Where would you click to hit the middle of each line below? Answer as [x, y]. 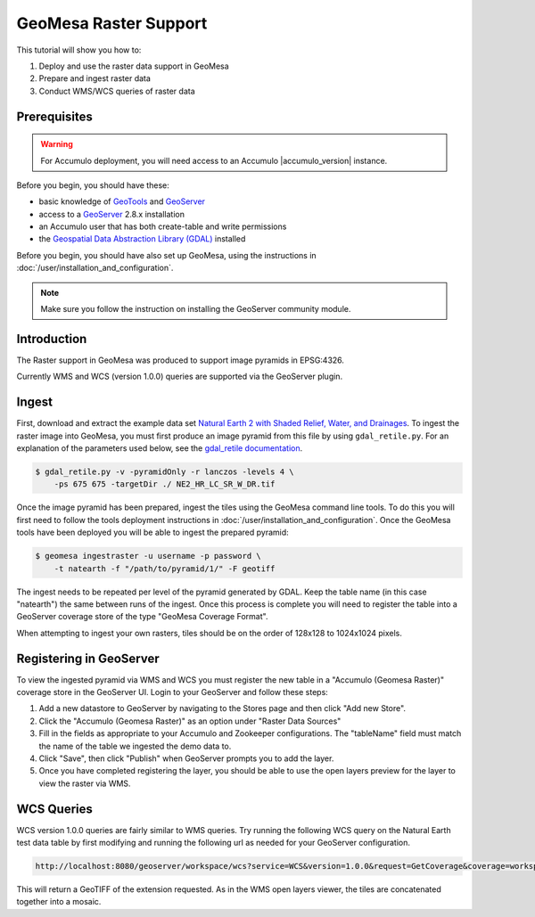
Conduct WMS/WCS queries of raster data [117, 91]
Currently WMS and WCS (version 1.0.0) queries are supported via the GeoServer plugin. [180, 377]
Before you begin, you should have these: [93, 185]
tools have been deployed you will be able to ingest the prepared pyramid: [152, 532]
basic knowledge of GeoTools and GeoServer [122, 201]
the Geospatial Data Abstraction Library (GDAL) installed [142, 239]
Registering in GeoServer [88, 658]
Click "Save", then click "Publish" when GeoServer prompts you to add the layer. [186, 758]
